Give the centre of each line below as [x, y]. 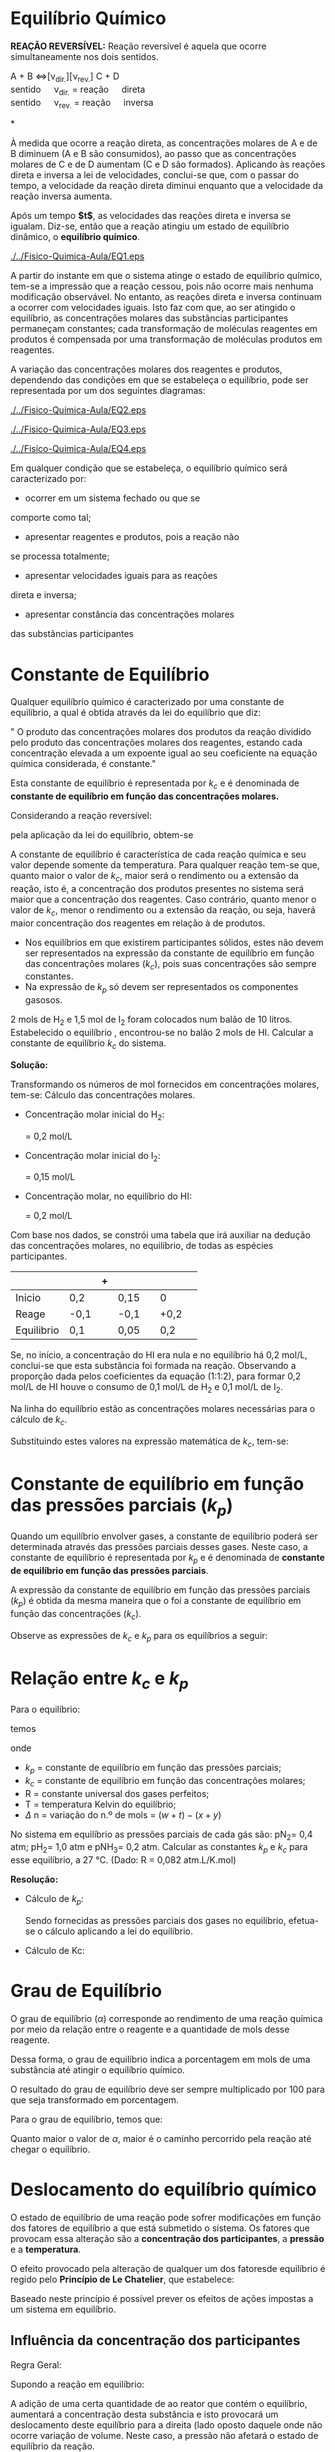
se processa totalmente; [60, 556]
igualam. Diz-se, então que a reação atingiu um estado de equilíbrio [150, 226]
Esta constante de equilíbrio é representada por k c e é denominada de [155, 784]
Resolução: [34, 1879]
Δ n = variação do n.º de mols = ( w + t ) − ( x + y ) [123, 1814]
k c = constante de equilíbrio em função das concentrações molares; [165, 1781]
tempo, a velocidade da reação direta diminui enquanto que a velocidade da [167, 186]
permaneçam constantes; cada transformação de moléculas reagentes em [164, 329]
